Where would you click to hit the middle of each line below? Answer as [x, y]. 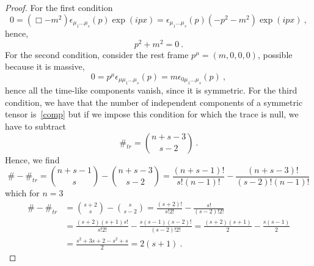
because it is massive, [45, 66]
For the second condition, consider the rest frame [97, 54]
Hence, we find [32, 159]
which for [22, 193]
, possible [275, 54]
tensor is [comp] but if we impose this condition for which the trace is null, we [152, 114]
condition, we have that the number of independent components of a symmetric [154, 102]
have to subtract [36, 126]
